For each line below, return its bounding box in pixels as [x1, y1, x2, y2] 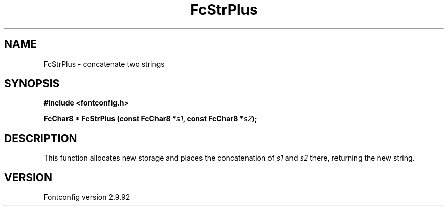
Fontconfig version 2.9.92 [43, 193, 130, 202]
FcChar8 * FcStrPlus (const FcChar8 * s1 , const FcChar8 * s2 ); [43, 114, 257, 123]
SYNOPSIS [4, 77, 60, 90]
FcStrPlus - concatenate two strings [43, 59, 165, 68]
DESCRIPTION [4, 132, 77, 145]
